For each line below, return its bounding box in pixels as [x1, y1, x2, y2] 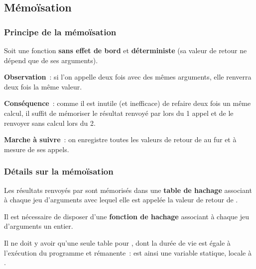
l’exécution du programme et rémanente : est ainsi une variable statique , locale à [4, 247, 252, 258]
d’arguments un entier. [4, 221, 73, 231]
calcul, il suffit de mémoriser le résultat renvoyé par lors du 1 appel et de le [4, 107, 234, 118]
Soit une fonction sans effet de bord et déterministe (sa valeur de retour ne [4, 45, 247, 55]
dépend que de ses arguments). [4, 55, 98, 65]
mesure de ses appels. [4, 144, 69, 154]
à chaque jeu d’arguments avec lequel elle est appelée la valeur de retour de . [4, 194, 238, 205]
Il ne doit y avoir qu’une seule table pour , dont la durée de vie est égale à [4, 237, 231, 248]
